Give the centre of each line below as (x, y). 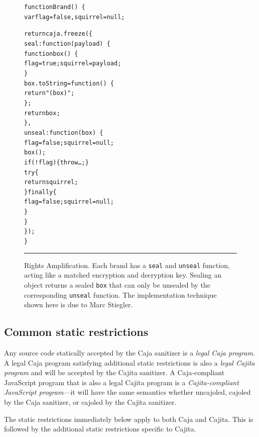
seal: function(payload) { (67, 43)
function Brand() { (55, 7)
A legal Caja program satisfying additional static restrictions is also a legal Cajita (129, 362)
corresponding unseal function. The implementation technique (120, 294)
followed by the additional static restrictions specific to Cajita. (100, 429)
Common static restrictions (76, 332)
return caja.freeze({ (58, 34)
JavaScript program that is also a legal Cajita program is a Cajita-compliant (121, 382)
